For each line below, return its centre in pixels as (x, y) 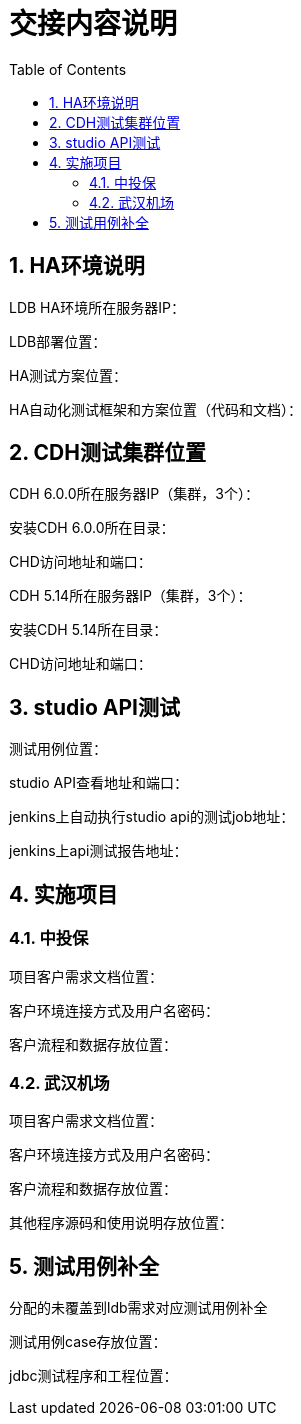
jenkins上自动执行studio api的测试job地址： (152, 817)
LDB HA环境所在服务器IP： (97, 307)
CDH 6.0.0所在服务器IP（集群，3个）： (134, 494)
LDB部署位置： (58, 341)
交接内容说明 (93, 24)
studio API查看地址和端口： (98, 783)
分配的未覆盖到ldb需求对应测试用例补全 (138, 1308)
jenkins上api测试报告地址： (98, 851)
